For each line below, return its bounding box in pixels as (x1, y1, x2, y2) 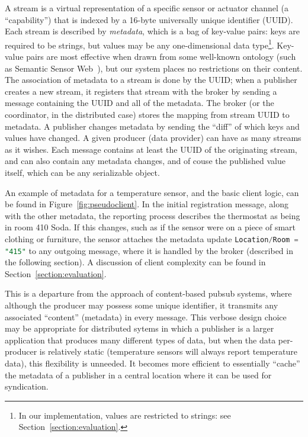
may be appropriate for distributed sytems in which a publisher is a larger (5, 322, 274, 335)
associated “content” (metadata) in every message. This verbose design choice (5, 310, 287, 323)
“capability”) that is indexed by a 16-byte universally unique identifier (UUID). (5, 13, 293, 25)
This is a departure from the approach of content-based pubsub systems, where (5, 287, 292, 300)
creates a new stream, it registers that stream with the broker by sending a (5, 85, 277, 97)
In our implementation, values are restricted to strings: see (18, 409, 231, 421)
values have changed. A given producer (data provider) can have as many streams (5, 131, 301, 144)
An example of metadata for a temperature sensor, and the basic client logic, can (5, 186, 299, 198)
